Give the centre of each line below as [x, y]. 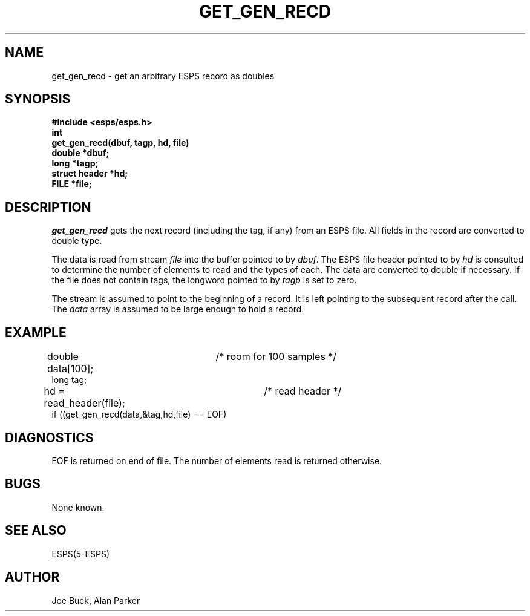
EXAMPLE [36, 332]
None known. [78, 507]
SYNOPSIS [38, 99]
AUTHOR [32, 577]
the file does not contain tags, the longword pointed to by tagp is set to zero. [204, 280]
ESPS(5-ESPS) [80, 554]
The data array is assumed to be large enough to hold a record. [178, 309]
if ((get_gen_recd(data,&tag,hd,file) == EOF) [139, 414]
